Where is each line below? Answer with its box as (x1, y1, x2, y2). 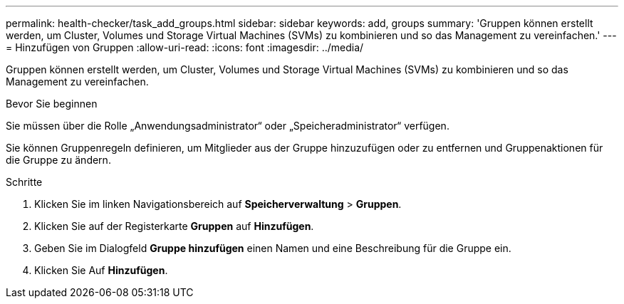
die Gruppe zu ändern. (6, 154, 111, 166)
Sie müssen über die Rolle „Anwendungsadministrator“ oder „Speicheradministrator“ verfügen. (6, 120, 449, 132)
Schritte (6, 176, 43, 188)
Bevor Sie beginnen (6, 98, 98, 110)
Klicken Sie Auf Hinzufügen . (34, 264, 168, 276)
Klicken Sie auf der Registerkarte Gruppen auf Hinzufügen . (34, 220, 314, 232)
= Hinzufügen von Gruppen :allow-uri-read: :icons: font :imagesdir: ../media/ (6, 41, 364, 53)
